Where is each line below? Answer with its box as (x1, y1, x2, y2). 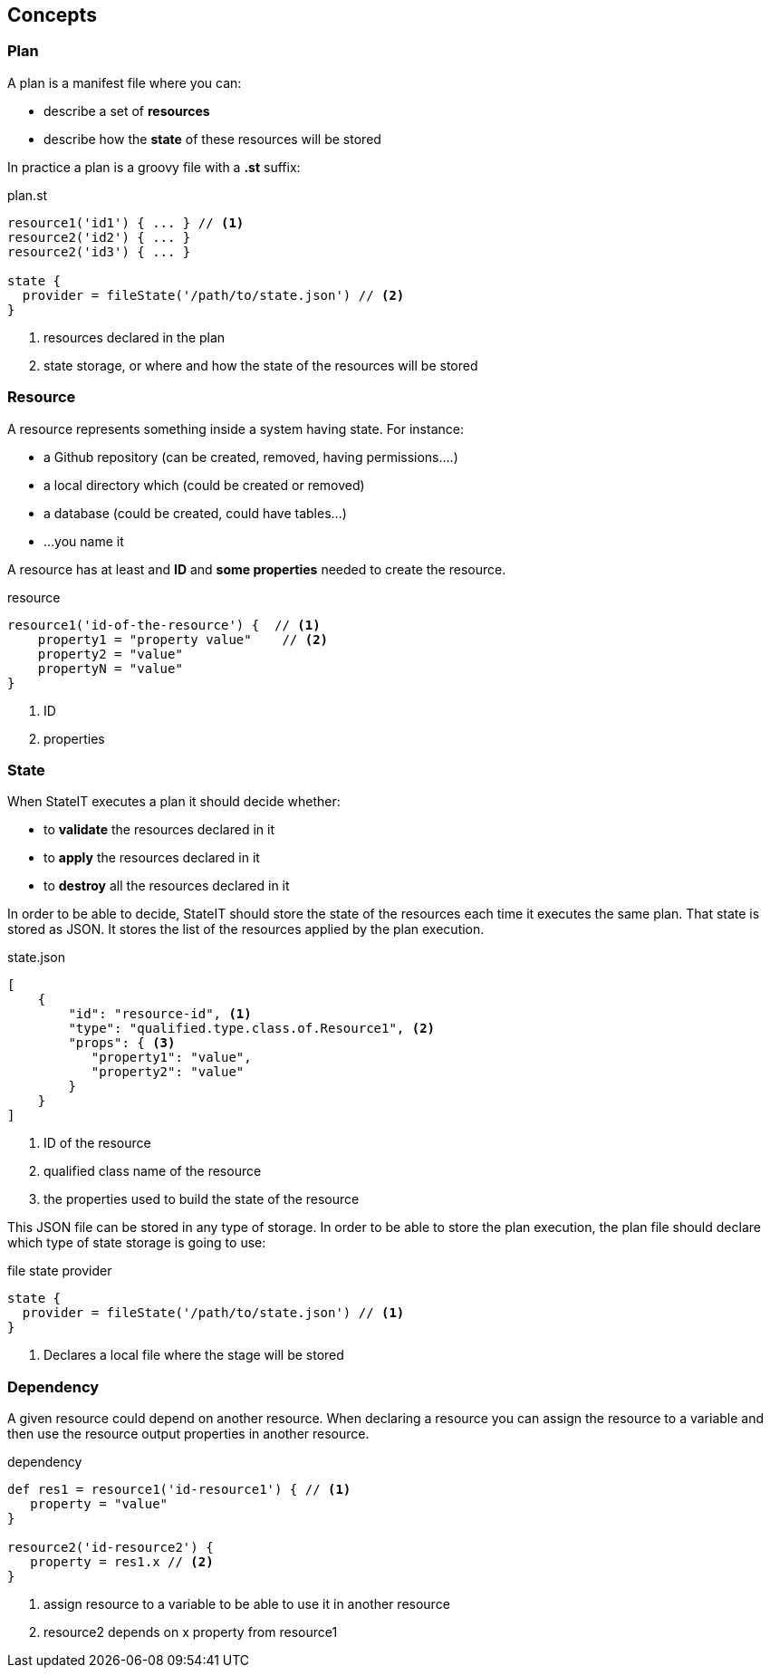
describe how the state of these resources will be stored (43, 130, 381, 147)
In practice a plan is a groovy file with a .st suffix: (7, 159, 301, 175)
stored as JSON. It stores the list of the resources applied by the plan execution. (7, 921, 485, 938)
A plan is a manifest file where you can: (7, 74, 242, 91)
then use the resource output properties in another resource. (7, 1426, 370, 1442)
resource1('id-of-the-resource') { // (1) (7, 617, 321, 632)
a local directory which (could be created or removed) (43, 477, 365, 493)
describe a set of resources (43, 102, 210, 119)
